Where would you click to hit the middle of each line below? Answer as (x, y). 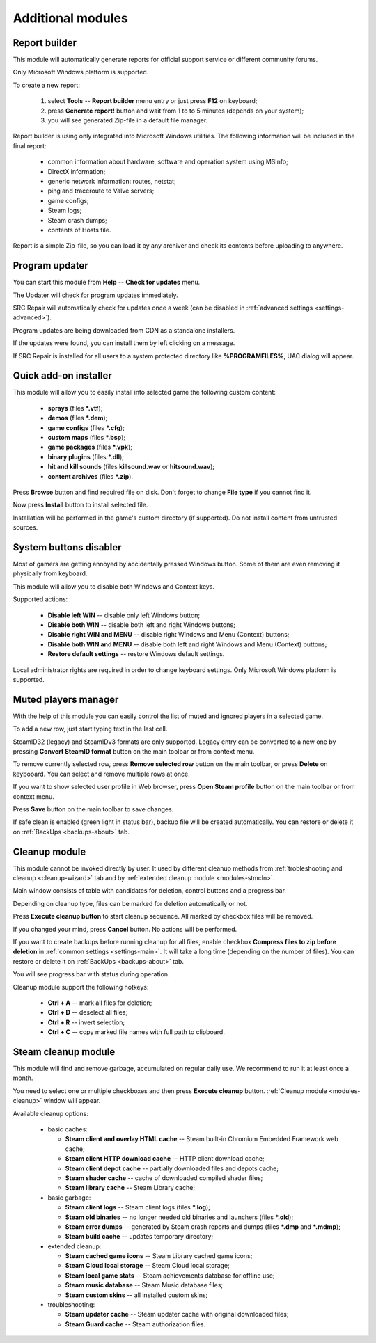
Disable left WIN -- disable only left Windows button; (124, 615)
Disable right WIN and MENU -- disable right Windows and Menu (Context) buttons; (169, 635)
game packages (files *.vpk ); (90, 447)
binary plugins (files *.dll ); (86, 456)
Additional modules (70, 18)
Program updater (50, 265)
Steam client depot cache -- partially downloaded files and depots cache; (172, 1168)
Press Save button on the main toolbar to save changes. (93, 809)
